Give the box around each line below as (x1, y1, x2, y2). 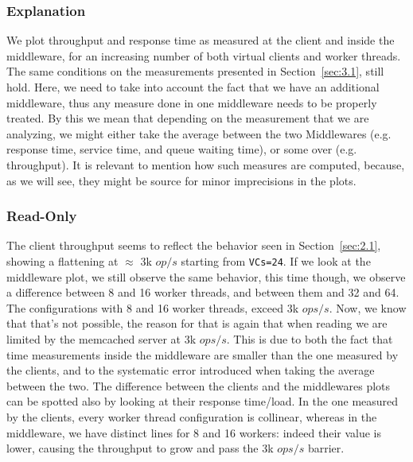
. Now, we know (329, 299, 407, 316)
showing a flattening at (6, 252, 119, 269)
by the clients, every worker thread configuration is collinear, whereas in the (6, 408, 377, 425)
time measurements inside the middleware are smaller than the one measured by (6, 346, 399, 363)
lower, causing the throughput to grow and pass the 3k (6, 440, 274, 456)
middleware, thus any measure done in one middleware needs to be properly (6, 94, 377, 111)
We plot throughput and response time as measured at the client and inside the (6, 32, 395, 49)
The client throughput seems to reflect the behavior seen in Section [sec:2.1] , (6, 237, 381, 254)
